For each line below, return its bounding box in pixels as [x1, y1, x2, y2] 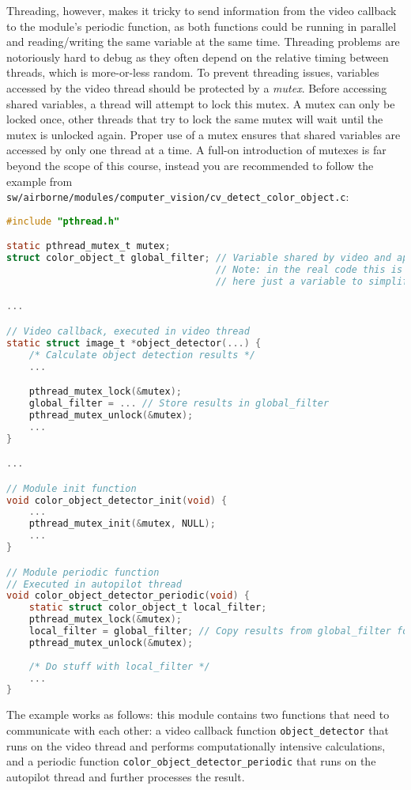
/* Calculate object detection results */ [28, 349, 255, 361]
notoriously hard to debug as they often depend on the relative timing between [6, 48, 389, 65]
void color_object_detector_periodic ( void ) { [6, 590, 250, 602]
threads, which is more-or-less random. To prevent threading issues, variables [6, 64, 379, 81]
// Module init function [6, 482, 137, 494]
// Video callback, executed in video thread [6, 326, 250, 337]
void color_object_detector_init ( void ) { [6, 494, 228, 506]
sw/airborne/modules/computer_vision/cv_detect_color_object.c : [6, 188, 349, 205]
